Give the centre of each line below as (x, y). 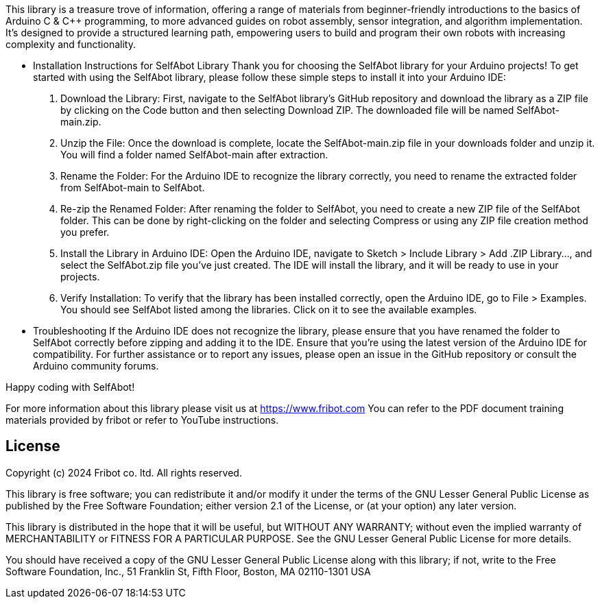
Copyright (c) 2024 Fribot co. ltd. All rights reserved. (124, 472)
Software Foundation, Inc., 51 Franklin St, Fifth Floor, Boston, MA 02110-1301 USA (188, 571)
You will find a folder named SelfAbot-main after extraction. (194, 155)
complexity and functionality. (71, 44)
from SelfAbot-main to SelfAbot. (133, 188)
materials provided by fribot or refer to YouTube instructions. (142, 420)
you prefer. (85, 232)
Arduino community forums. (96, 366)
